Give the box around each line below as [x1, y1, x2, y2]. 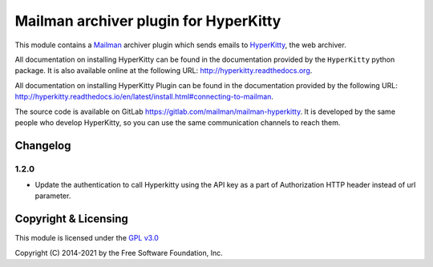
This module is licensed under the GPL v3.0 [14, 233, 160, 243]
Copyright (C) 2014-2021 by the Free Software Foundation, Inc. [14, 248, 224, 257]
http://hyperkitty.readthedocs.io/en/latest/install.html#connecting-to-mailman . [14, 92, 274, 102]
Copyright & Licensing [14, 212, 128, 226]
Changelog [14, 139, 71, 152]
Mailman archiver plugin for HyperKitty [14, 12, 281, 30]
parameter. [34, 191, 71, 200]
